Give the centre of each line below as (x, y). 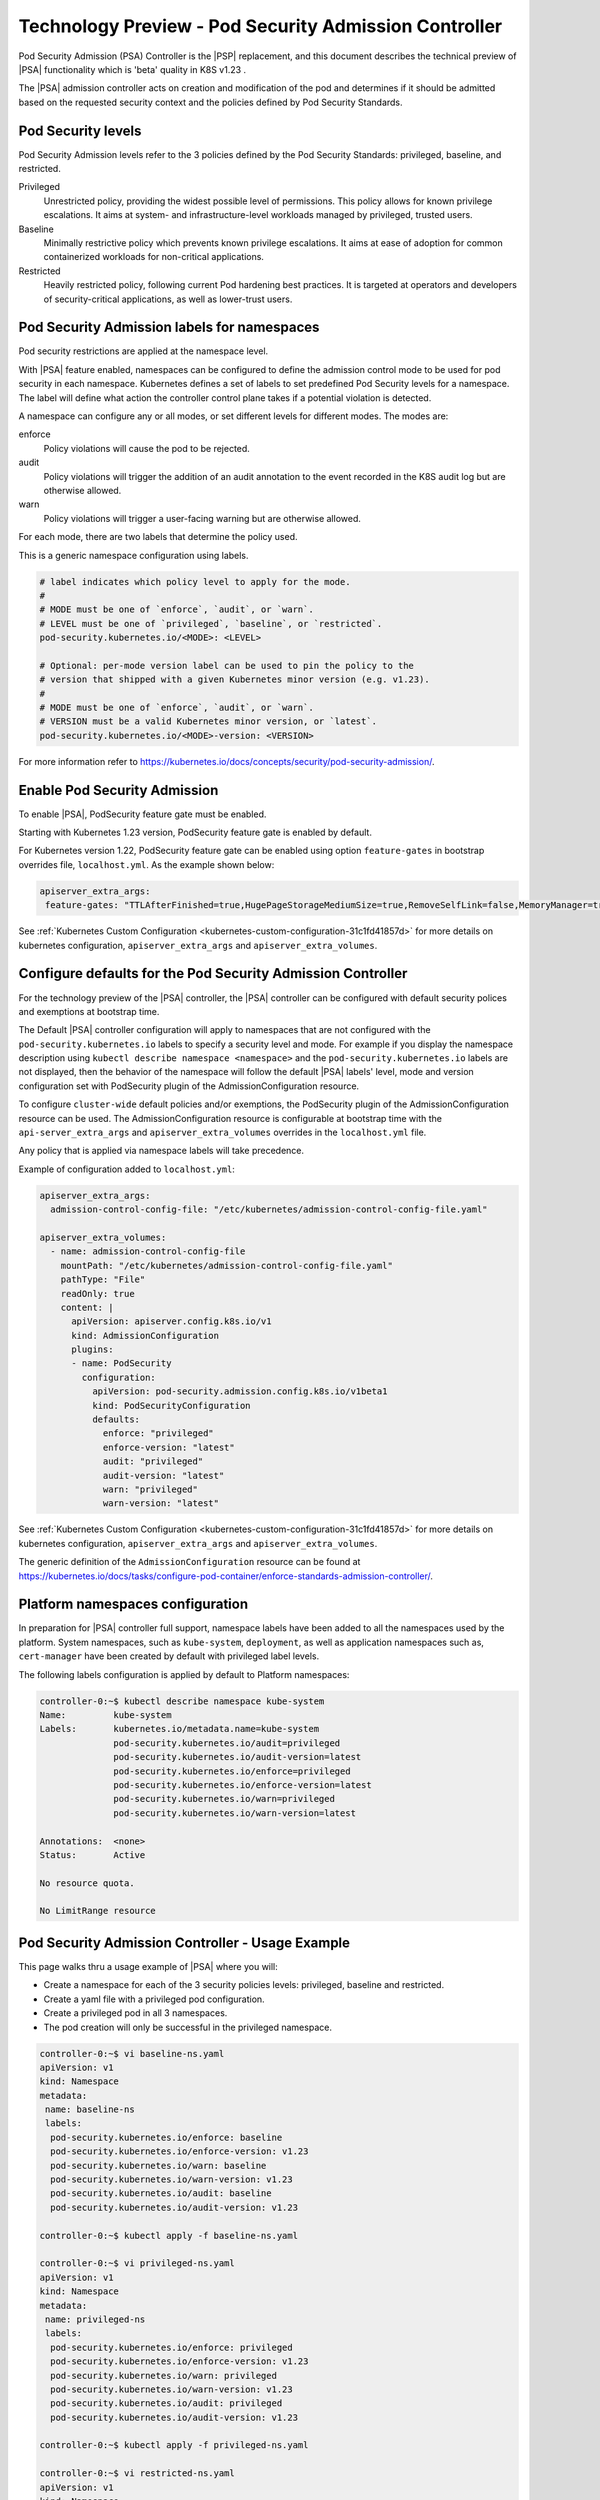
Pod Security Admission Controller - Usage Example (184, 1942)
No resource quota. (87, 1883)
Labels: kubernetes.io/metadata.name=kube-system (179, 1729)
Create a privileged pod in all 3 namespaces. (135, 2013)
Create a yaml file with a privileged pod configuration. (154, 1999)
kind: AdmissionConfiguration (145, 1335)
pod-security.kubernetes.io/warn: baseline (158, 2165)
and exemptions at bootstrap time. (89, 1011)
